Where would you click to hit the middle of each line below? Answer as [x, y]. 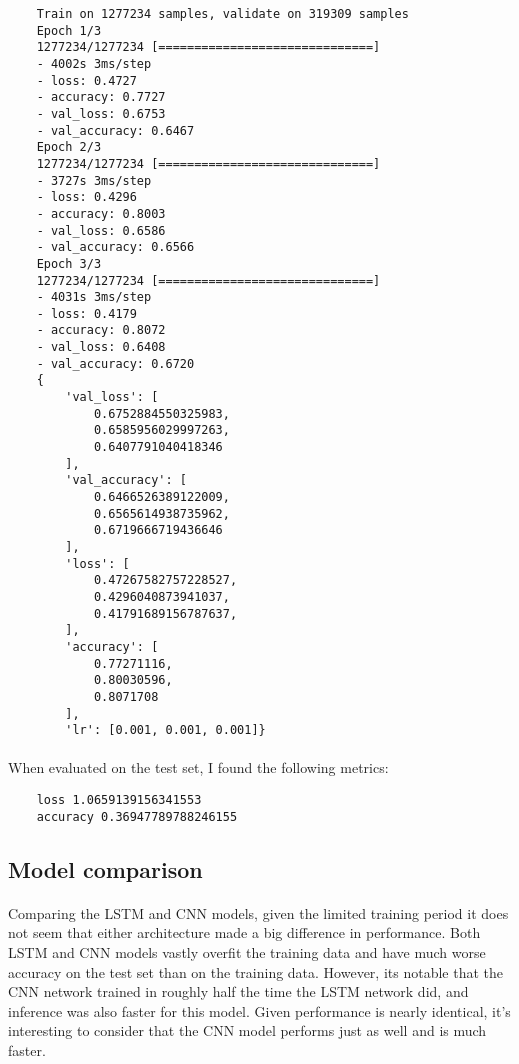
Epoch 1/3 [69, 30]
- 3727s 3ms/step [94, 180]
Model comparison [105, 868]
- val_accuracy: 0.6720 [115, 363]
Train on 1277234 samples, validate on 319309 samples [222, 14]
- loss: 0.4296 [86, 197]
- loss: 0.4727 [86, 80]
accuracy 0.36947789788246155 [137, 816]
